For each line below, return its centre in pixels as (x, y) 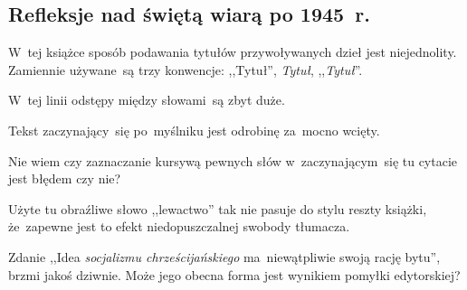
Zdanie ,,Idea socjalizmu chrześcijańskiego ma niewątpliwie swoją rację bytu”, (224, 256)
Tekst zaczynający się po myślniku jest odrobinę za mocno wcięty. (194, 130)
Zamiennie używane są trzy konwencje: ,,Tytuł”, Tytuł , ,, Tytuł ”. (186, 69)
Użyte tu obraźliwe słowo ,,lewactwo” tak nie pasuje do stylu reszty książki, (218, 208)
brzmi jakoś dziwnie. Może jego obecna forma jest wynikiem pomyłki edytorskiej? (234, 274)
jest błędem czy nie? (65, 178)
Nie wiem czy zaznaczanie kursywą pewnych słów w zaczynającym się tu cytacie (233, 160)
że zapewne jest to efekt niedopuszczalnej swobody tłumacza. (179, 226)
